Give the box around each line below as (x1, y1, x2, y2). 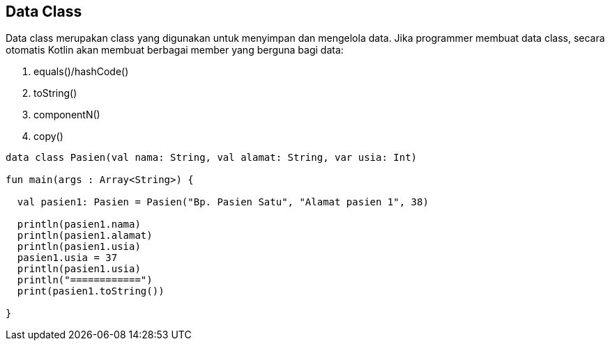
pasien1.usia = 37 (17, 252, 118, 264)
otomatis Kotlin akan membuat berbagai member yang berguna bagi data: (6, 44, 344, 56)
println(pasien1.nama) (17, 219, 141, 230)
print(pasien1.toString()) (17, 285, 165, 297)
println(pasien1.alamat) (17, 230, 153, 242)
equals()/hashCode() (33, 65, 129, 78)
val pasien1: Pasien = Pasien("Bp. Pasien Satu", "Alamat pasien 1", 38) (17, 196, 429, 208)
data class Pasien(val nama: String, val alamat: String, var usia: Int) (6, 152, 418, 164)
